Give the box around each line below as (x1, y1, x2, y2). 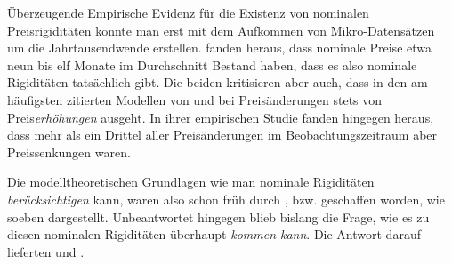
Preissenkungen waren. (7, 142, 131, 161)
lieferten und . (7, 242, 85, 260)
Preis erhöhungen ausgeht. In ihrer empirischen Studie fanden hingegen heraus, (7, 108, 434, 126)
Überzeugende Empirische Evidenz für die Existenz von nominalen (7, 4, 369, 21)
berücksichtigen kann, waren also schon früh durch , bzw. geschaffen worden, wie (7, 189, 445, 208)
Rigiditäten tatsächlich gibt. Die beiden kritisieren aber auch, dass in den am (7, 73, 428, 92)
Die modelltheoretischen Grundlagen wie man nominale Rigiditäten (7, 172, 375, 191)
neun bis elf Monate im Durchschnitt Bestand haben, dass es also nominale (7, 55, 417, 74)
